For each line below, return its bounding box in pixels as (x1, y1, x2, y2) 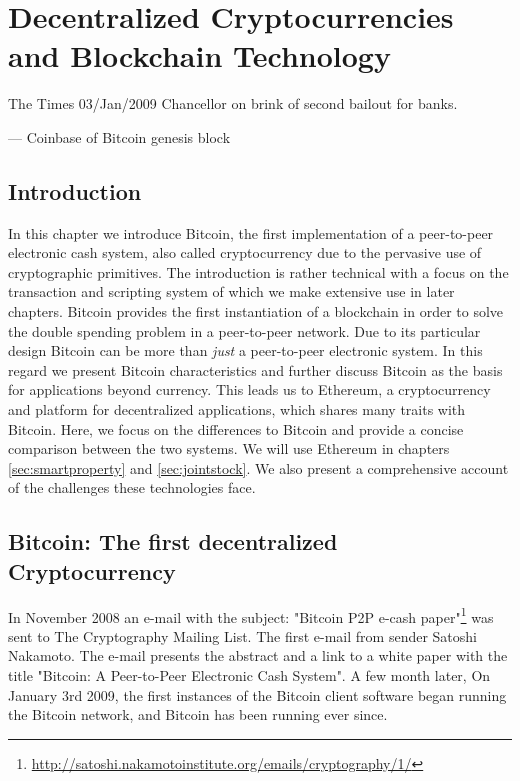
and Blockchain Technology (8, 35, 391, 76)
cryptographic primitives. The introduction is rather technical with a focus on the (8, 261, 509, 282)
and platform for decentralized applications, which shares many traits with (8, 399, 466, 420)
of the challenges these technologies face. (8, 477, 256, 498)
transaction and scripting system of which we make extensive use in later (8, 281, 455, 302)
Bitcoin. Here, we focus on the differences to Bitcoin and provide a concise (8, 418, 464, 439)
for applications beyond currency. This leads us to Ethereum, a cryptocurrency (8, 379, 491, 400)
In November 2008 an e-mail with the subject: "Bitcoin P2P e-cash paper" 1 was (8, 603, 494, 627)
